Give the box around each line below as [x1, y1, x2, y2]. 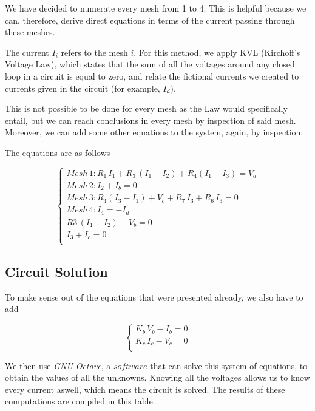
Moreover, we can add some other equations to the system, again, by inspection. [5, 126, 303, 138]
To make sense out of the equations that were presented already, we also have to [5, 290, 303, 303]
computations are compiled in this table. [5, 395, 155, 407]
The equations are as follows [5, 146, 110, 158]
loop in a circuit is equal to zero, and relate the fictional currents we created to [5, 69, 299, 82]
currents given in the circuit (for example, [5, 81, 160, 94]
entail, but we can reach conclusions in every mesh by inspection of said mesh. [5, 114, 296, 126]
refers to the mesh [61, 46, 128, 58]
